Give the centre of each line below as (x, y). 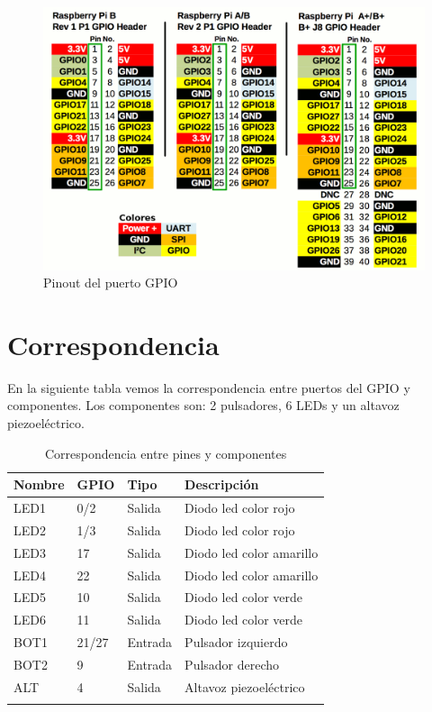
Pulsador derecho (232, 664)
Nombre (39, 484)
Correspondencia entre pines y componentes (166, 453)
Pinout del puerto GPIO (111, 283)
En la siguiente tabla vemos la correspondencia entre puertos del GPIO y (209, 387)
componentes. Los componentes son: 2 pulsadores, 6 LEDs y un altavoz (203, 405)
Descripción (222, 484)
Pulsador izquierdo (236, 642)
